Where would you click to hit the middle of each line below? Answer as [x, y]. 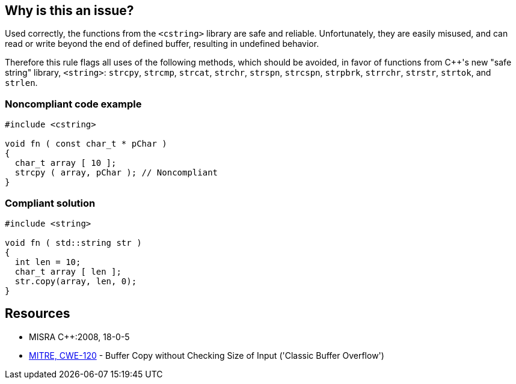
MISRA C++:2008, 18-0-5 [79, 337]
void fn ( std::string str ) [73, 242]
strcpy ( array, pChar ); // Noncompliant [116, 173]
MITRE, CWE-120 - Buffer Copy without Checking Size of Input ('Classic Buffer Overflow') [207, 355]
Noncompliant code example [73, 104]
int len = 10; [48, 262]
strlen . [21, 83]
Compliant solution [50, 203]
